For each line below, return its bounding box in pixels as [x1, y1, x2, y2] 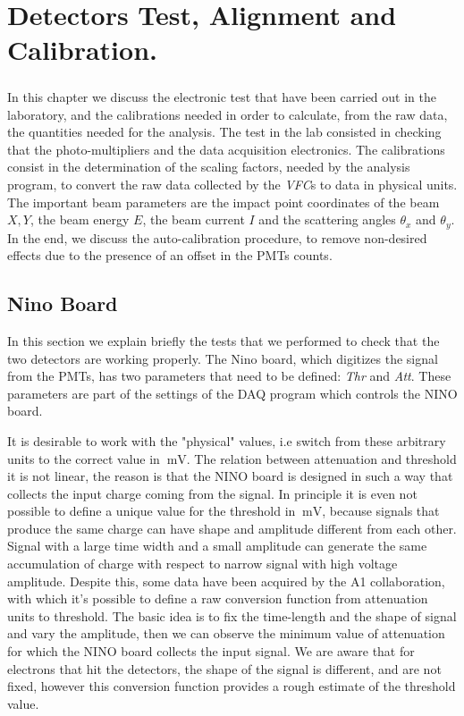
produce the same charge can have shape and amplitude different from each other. [7, 518, 457, 537]
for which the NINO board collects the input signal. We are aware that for [7, 642, 415, 661]
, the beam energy [30, 210, 130, 229]
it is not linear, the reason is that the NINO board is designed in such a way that [7, 467, 453, 485]
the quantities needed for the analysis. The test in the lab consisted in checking [7, 122, 442, 141]
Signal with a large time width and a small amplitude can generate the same [7, 536, 427, 555]
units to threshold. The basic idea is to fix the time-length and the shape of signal [7, 606, 457, 625]
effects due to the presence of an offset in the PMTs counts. [7, 246, 333, 265]
